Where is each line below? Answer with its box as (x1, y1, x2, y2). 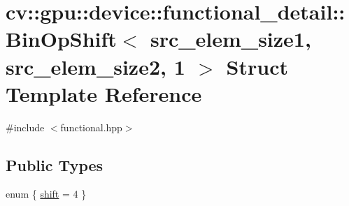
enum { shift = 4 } (6, 186, 87, 201)
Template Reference (6, 79, 202, 108)
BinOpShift (6, 24, 117, 53)
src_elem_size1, (150, 24, 311, 53)
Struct (226, 52, 288, 80)
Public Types (6, 154, 104, 175)
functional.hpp (60, 119, 122, 134)
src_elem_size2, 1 (6, 52, 185, 80)
